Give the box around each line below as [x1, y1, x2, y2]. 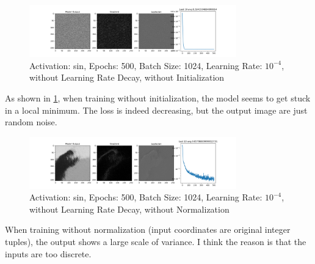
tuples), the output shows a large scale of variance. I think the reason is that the [5, 235, 306, 248]
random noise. [5, 116, 57, 128]
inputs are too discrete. [5, 247, 92, 260]
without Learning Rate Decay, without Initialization [29, 71, 225, 84]
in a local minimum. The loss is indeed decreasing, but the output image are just [5, 103, 308, 116]
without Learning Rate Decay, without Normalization [29, 202, 230, 215]
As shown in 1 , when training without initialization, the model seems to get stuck [5, 91, 311, 104]
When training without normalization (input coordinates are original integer [5, 223, 291, 236]
